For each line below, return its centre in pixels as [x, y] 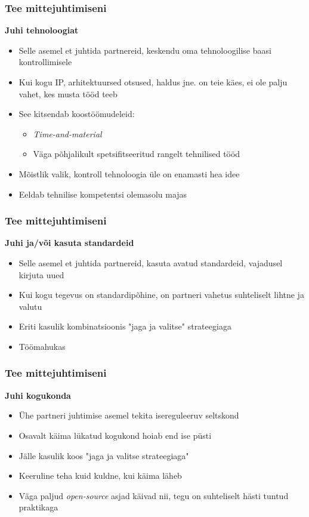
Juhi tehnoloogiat [42, 30]
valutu [30, 306]
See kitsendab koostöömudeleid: [77, 114]
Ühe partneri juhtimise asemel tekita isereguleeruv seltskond [129, 415]
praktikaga [38, 507]
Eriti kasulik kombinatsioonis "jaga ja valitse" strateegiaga [125, 326]
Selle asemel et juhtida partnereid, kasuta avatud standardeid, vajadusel [151, 262]
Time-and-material [67, 133]
